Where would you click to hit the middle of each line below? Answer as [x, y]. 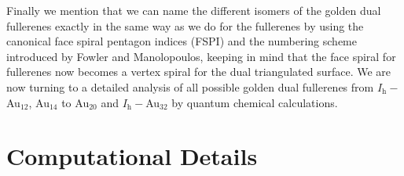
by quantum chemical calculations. [255, 102]
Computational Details [132, 156]
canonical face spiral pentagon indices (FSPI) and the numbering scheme [182, 41]
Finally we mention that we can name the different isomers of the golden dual [194, 10]
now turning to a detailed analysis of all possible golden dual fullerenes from [190, 86]
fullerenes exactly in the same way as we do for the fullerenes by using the [185, 25]
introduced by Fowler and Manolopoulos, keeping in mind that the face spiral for [201, 56]
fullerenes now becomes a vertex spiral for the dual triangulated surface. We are [199, 72]
